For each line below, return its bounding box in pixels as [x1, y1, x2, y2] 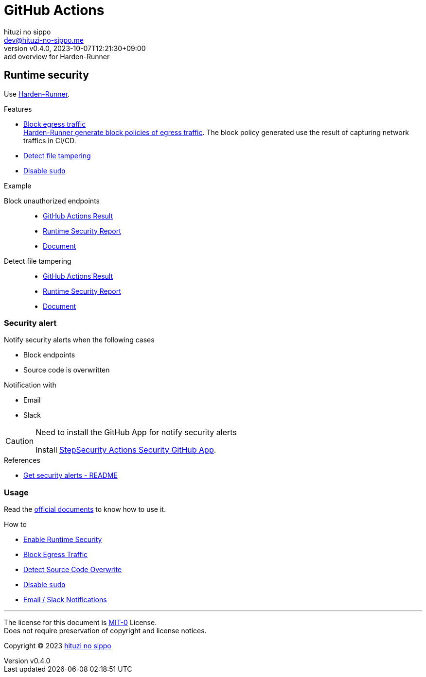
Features [4, 104, 32, 113]
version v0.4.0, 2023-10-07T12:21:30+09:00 [4, 44, 146, 52]
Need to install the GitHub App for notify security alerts [35, 427, 237, 438]
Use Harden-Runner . [4, 89, 70, 98]
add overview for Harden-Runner [4, 52, 110, 61]
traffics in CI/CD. [23, 136, 76, 145]
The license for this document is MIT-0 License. [4, 618, 157, 627]
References [4, 456, 40, 465]
